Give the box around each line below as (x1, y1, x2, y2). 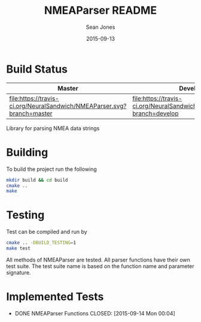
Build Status (6, 62, 68, 76)
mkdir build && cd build (6, 177, 68, 183)
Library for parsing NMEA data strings (6, 124, 100, 132)
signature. (6, 269, 31, 276)
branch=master (9, 109, 53, 118)
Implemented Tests (6, 290, 104, 303)
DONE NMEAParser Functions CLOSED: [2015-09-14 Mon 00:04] (14, 309, 175, 317)
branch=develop (132, 109, 179, 118)
